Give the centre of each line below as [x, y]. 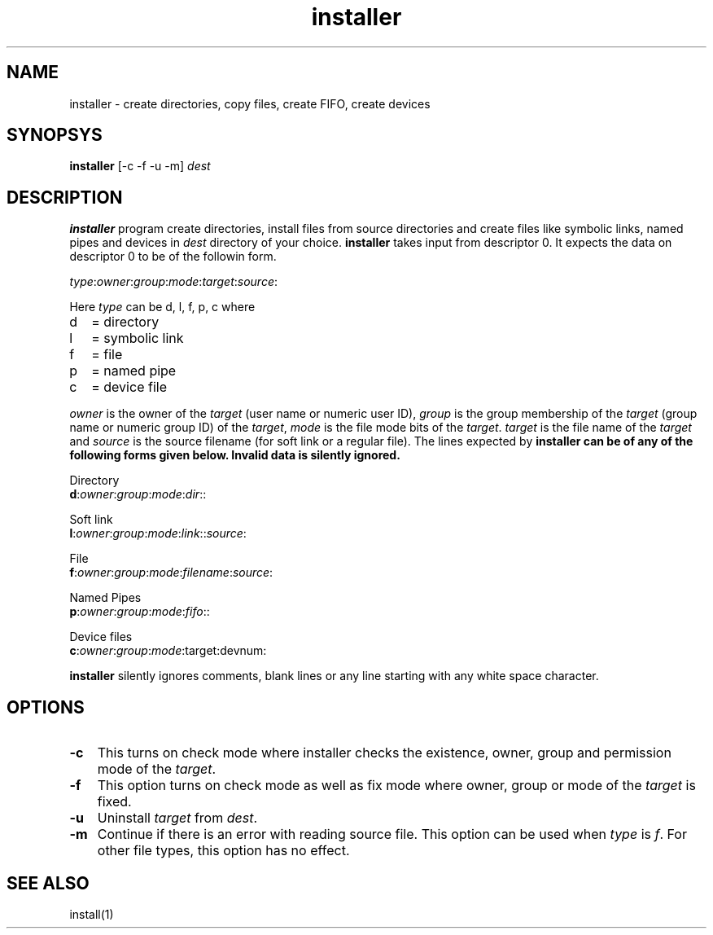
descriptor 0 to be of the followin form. [173, 257]
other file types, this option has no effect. [223, 851]
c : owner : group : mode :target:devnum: [168, 651]
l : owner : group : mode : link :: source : [158, 533]
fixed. [114, 802]
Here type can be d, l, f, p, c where [162, 307]
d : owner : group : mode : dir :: [138, 494]
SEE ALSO [48, 883]
